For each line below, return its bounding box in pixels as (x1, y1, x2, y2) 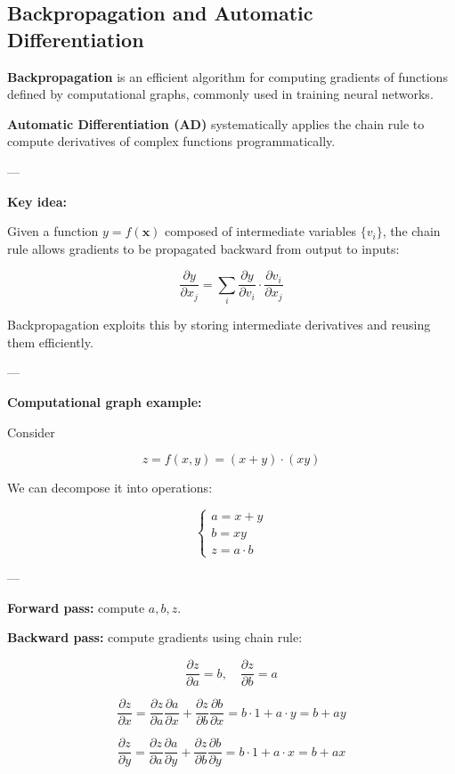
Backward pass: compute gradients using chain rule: (7, 628, 303, 647)
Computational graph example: (7, 392, 202, 411)
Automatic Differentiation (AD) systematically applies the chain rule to (7, 114, 425, 133)
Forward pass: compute (7, 598, 145, 616)
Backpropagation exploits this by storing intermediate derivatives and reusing (7, 315, 431, 334)
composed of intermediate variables (165, 222, 356, 240)
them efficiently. (7, 332, 93, 351)
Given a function (7, 222, 99, 240)
